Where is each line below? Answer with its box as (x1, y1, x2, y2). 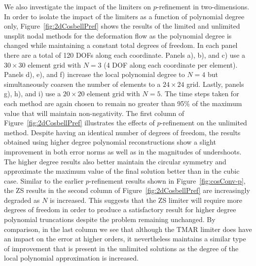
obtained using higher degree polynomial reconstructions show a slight (4, 137, 216, 147)
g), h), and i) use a (4, 88, 61, 99)
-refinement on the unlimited (160, 117, 247, 128)
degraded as (4, 194, 40, 205)
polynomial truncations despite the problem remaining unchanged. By (4, 214, 216, 225)
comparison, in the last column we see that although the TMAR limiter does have (4, 224, 252, 234)
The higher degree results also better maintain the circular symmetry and (4, 156, 226, 166)
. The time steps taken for (160, 88, 239, 99)
